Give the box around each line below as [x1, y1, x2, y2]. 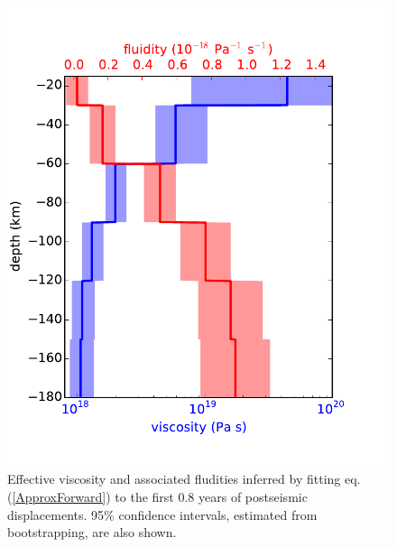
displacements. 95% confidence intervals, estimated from [7, 505, 318, 524]
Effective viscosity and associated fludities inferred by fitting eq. [7, 469, 361, 488]
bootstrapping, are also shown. [7, 523, 177, 542]
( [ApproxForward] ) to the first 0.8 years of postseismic [7, 487, 308, 505]
